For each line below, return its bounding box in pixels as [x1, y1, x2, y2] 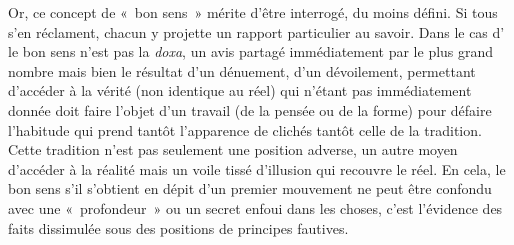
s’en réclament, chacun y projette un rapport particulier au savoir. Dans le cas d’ [8, 21, 505, 42]
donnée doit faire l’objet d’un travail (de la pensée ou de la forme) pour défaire [8, 99, 492, 120]
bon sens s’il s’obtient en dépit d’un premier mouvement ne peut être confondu [8, 178, 492, 199]
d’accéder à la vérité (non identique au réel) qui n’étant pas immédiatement [8, 80, 472, 101]
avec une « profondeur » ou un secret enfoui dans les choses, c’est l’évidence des [8, 197, 503, 218]
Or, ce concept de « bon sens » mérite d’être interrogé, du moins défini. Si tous [8, 2, 498, 22]
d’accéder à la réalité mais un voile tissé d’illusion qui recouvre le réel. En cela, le [8, 158, 506, 179]
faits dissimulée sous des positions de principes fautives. [8, 217, 349, 238]
